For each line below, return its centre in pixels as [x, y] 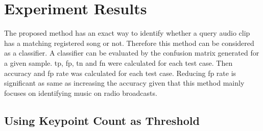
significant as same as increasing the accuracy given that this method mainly [124, 83]
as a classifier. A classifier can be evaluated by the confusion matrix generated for [132, 53]
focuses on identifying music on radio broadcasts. [81, 93]
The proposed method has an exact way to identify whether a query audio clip [127, 33]
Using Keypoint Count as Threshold [102, 120]
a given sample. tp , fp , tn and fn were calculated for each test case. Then [118, 62]
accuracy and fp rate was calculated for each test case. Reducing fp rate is [120, 73]
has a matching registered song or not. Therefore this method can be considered [129, 43]
